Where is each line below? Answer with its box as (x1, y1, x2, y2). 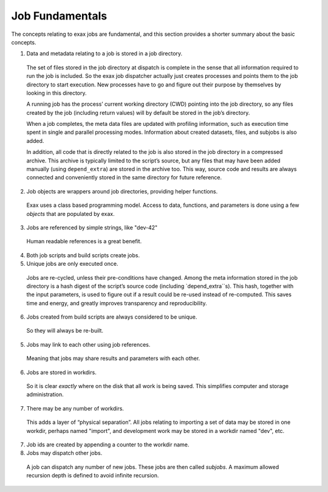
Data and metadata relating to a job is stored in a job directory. (26, 50, 183, 57)
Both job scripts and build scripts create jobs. (26, 251, 140, 258)
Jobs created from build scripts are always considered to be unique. (26, 313, 197, 320)
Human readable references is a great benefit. (26, 238, 142, 245)
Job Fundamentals (11, 9, 108, 23)
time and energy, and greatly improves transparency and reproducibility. (26, 299, 208, 307)
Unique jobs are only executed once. (26, 260, 118, 268)
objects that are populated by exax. (26, 210, 115, 217)
